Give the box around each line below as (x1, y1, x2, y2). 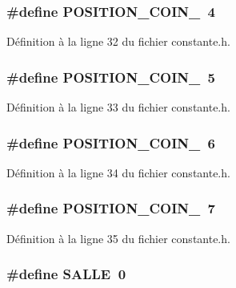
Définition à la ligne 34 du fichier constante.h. (6, 164, 230, 181)
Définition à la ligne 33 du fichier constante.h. (6, 99, 230, 116)
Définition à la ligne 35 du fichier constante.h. (6, 229, 230, 246)
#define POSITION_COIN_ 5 (6, 67, 216, 87)
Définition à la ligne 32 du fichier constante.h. (6, 33, 230, 50)
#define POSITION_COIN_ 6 (6, 132, 216, 152)
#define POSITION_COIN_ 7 (6, 198, 216, 218)
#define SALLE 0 (6, 264, 126, 284)
